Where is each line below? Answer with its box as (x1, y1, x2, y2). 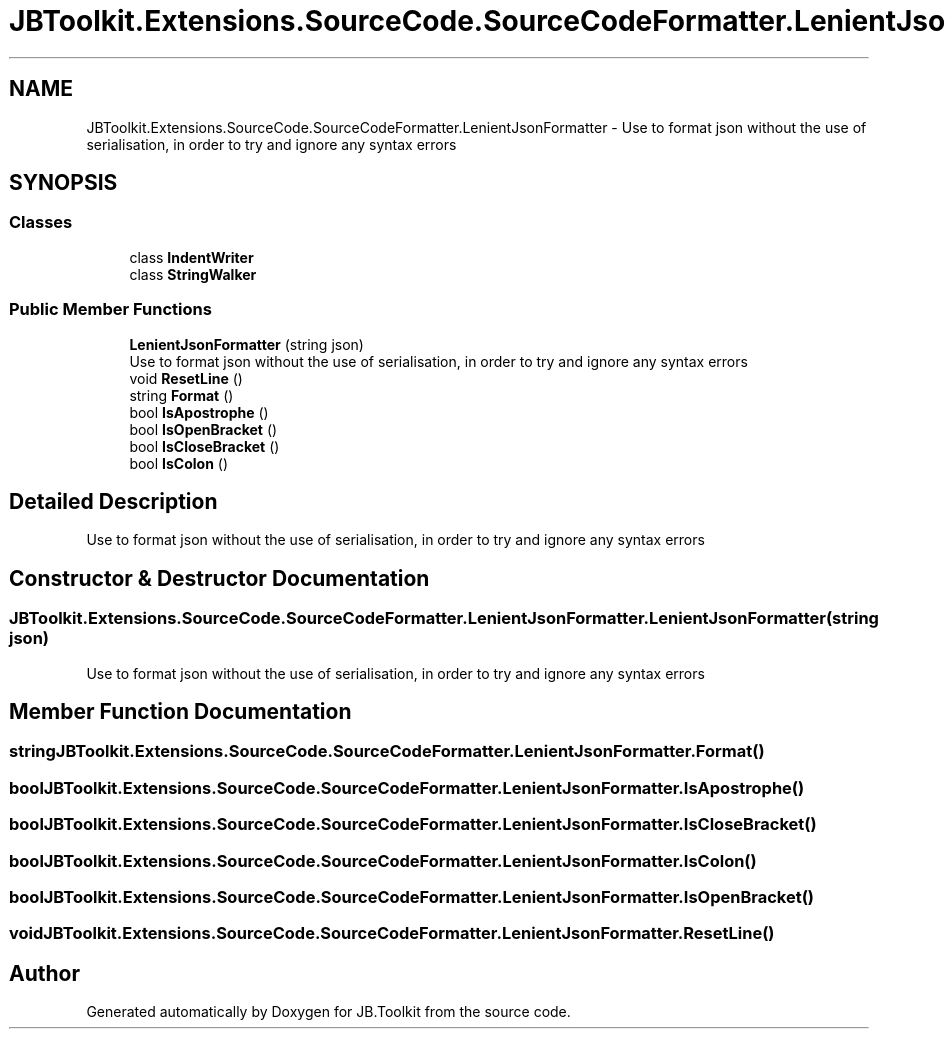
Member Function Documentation (9, 699, 352, 725)
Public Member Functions (9, 299, 212, 320)
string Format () (129, 386, 234, 404)
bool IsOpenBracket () (129, 420, 278, 438)
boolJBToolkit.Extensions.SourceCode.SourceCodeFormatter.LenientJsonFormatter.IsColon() (9, 850, 757, 871)
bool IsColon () (129, 454, 229, 472)
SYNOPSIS (9, 170, 118, 196)
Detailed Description (9, 488, 218, 514)
